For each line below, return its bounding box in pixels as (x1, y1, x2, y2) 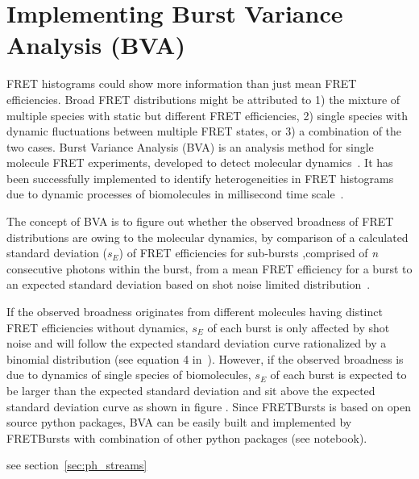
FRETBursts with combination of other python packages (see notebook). (6, 429, 367, 446)
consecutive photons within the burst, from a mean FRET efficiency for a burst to (6, 260, 413, 277)
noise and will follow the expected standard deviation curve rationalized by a (6, 335, 387, 352)
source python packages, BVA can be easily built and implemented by (6, 414, 352, 431)
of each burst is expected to (270, 366, 407, 383)
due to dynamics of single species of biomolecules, (6, 366, 251, 383)
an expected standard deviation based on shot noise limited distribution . (6, 276, 371, 293)
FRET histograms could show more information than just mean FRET (6, 75, 357, 92)
